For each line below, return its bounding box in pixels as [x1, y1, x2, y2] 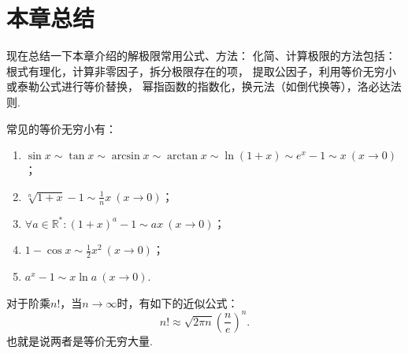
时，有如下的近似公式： [117, 294, 239, 311]
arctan [167, 151, 198, 162]
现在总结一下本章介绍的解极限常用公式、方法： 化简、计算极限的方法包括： [6, 47, 396, 64]
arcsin [111, 151, 140, 162]
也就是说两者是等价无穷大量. [6, 332, 153, 348]
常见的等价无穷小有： [6, 120, 117, 136]
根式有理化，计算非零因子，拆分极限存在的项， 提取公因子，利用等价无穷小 [6, 62, 396, 79]
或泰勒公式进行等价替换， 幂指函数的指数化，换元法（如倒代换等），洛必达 [6, 78, 391, 95]
